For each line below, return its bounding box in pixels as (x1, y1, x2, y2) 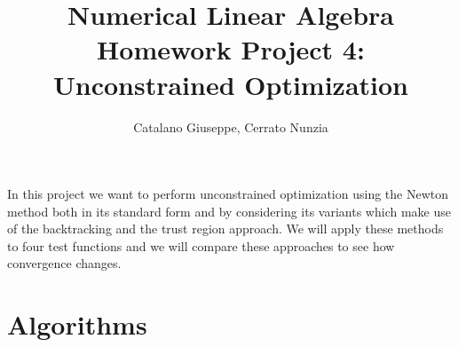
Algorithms (7, 306, 147, 343)
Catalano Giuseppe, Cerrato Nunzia (133, 117, 328, 136)
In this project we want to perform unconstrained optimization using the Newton (7, 185, 449, 203)
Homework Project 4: (97, 31, 365, 67)
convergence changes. (7, 254, 122, 272)
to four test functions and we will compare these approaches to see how (7, 236, 395, 255)
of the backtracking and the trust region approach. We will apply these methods (7, 219, 444, 238)
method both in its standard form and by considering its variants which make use (7, 201, 451, 220)
